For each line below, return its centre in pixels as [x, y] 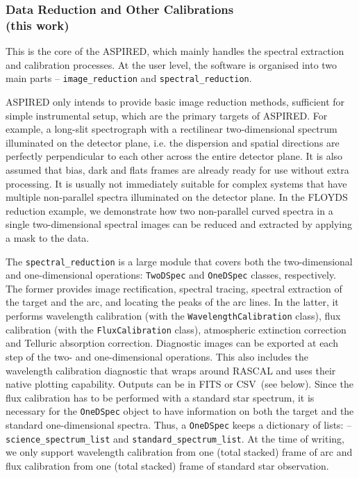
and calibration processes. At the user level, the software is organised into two [172, 64]
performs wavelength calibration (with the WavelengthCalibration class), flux [173, 316]
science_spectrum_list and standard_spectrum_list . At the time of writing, [175, 438]
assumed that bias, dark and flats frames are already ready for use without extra [177, 169]
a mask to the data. [48, 237]
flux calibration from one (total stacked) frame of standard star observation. [167, 465]
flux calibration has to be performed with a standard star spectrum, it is [160, 397]
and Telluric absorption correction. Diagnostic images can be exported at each [172, 343]
